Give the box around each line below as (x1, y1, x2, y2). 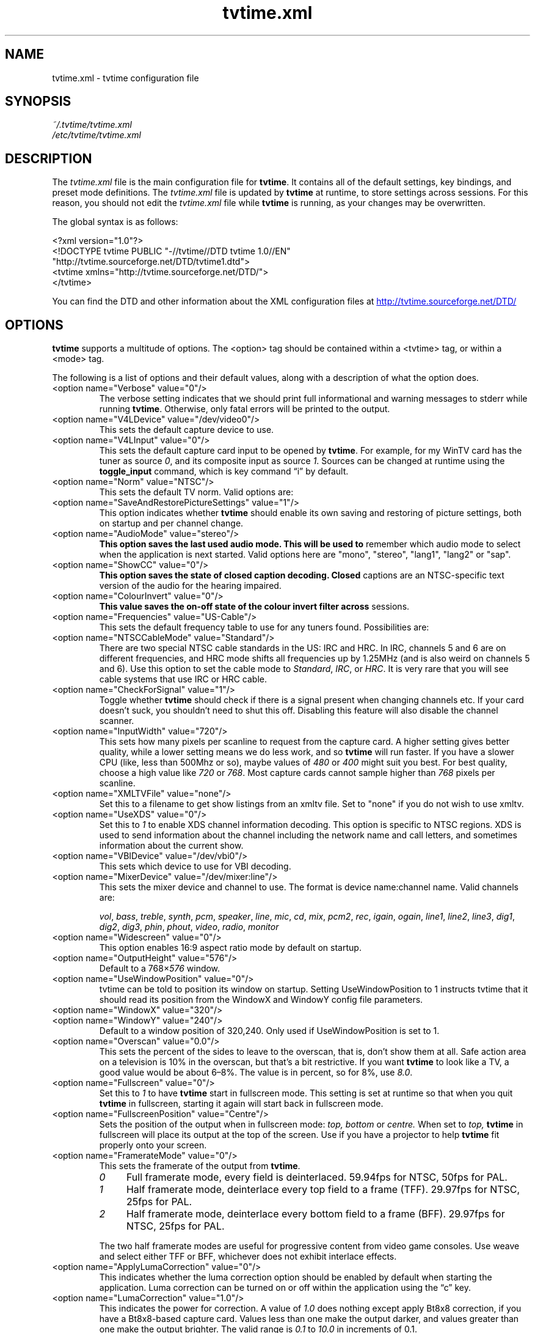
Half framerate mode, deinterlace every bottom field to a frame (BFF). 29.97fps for (126, 1208, 505, 1220)
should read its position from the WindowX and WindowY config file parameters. (99, 994, 423, 1005)
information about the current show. (99, 840, 244, 851)
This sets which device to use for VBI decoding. (99, 861, 291, 872)
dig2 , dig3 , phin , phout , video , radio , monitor (99, 921, 279, 932)
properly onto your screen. (99, 1140, 207, 1151)
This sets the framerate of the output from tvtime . (99, 1161, 300, 1172)
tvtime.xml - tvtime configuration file (52, 72, 199, 83)
